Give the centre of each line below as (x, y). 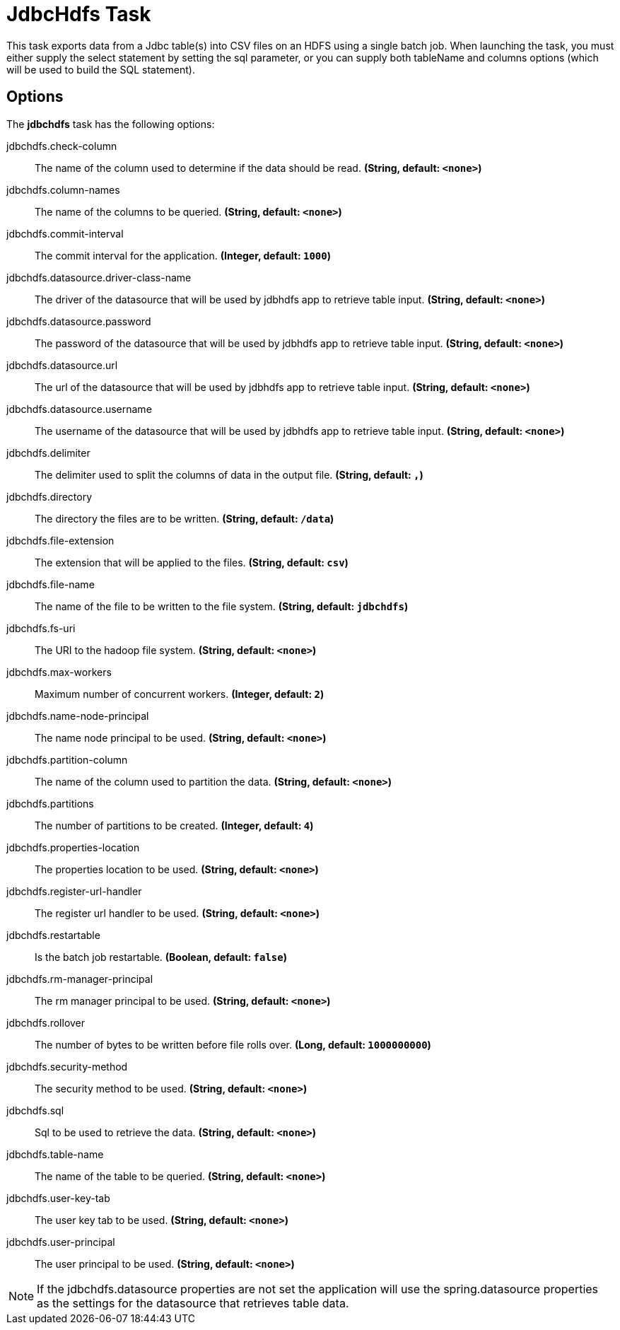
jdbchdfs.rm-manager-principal (80, 979)
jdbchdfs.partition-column (67, 759)
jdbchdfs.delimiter (48, 453)
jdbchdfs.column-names (63, 189)
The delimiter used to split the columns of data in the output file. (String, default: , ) (229, 474)
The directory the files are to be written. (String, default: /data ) (185, 518)
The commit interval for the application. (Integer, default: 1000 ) (183, 255)
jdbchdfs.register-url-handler (74, 891)
